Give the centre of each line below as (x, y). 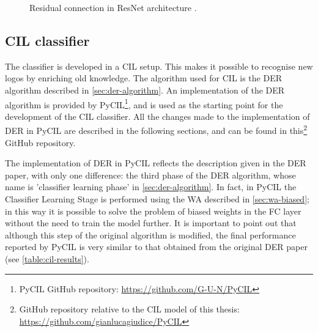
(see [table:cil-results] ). (47, 259)
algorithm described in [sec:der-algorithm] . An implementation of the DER (145, 90)
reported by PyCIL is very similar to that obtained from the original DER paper (156, 247)
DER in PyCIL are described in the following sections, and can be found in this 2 (156, 130)
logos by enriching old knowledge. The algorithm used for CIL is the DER (144, 78)
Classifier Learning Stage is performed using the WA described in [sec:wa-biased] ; (157, 199)
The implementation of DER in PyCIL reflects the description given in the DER (156, 163)
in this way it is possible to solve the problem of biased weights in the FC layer (153, 211)
